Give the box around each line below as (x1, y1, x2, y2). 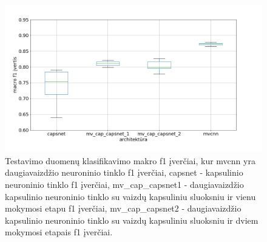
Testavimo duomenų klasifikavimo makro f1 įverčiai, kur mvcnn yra (5, 154, 255, 167)
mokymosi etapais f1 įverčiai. (5, 226, 113, 238)
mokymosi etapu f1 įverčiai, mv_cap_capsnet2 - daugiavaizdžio (5, 202, 242, 215)
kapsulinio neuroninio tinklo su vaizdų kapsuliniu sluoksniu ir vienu (5, 190, 256, 202)
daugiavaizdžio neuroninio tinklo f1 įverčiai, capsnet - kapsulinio (5, 166, 243, 179)
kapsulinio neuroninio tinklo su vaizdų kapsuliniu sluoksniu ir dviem (5, 213, 259, 226)
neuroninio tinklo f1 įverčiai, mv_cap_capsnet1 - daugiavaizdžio (5, 178, 244, 191)
